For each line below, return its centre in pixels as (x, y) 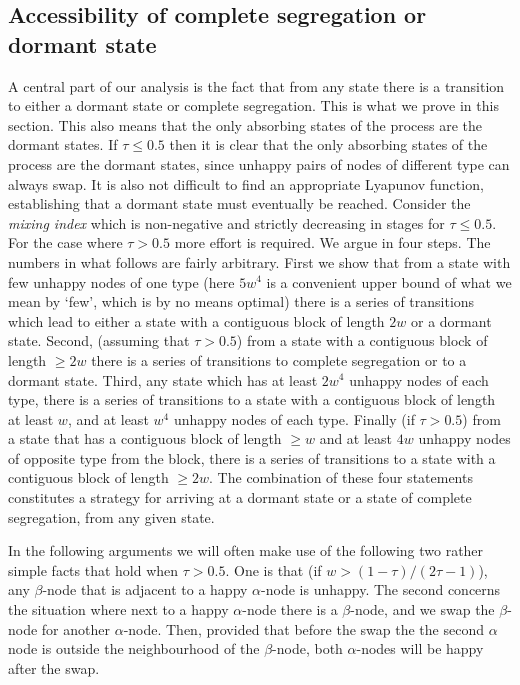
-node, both (307, 648)
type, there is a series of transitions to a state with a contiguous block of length (252, 399)
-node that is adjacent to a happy (145, 589)
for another (75, 628)
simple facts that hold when (93, 569)
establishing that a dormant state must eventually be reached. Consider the (239, 203)
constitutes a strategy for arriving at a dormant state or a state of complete (240, 497)
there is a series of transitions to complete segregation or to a (279, 359)
